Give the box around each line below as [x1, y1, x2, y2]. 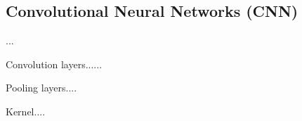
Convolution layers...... [6, 56, 103, 71]
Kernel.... [6, 103, 46, 118]
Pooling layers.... [6, 80, 77, 95]
